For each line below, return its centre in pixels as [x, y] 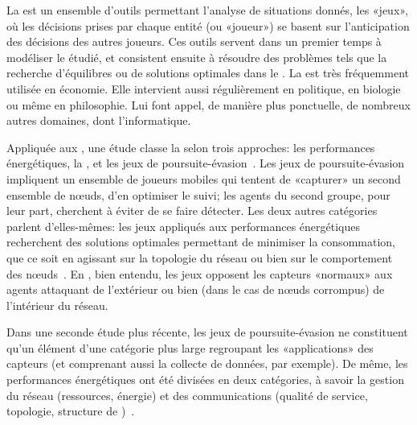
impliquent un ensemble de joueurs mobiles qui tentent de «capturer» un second [204, 178]
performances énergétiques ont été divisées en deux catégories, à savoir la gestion [205, 380]
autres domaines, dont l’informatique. [99, 120]
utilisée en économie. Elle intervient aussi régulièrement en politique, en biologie [204, 88]
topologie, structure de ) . [71, 411]
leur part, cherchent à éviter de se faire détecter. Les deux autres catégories [192, 210]
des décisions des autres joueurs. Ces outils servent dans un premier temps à [194, 41]
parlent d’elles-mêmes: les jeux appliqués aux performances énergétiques [184, 226]
